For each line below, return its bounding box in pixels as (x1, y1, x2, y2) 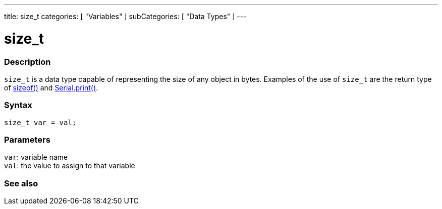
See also (4, 178, 38, 188)
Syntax (4, 100, 32, 111)
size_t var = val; (4, 118, 77, 127)
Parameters (4, 135, 50, 145)
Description (4, 56, 51, 67)
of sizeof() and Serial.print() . (4, 83, 98, 92)
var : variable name (4, 153, 68, 162)
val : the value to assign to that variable (4, 161, 135, 170)
